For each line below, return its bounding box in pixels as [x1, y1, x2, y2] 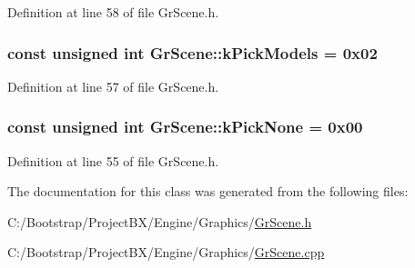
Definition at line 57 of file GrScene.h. [7, 76, 219, 95]
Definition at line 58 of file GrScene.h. [7, 3, 219, 21]
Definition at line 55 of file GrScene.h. [7, 151, 219, 170]
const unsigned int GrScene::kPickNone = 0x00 [7, 115, 363, 138]
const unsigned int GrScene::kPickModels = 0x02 [7, 41, 378, 64]
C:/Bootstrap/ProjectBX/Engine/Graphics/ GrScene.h [7, 212, 312, 231]
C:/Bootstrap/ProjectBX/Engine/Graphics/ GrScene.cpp [7, 243, 325, 262]
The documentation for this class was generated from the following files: [7, 182, 409, 201]
